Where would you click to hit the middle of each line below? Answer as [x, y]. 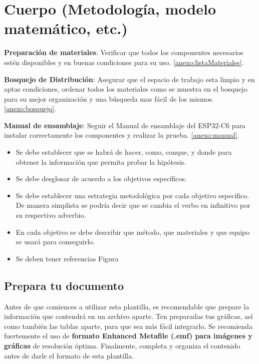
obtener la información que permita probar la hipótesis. [101, 161]
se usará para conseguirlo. [55, 242]
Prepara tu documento [64, 285]
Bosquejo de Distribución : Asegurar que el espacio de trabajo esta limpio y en [129, 79]
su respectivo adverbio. [51, 215]
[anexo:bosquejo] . [30, 108]
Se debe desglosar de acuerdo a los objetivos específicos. [101, 178]
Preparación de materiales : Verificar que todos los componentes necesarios [124, 52]
